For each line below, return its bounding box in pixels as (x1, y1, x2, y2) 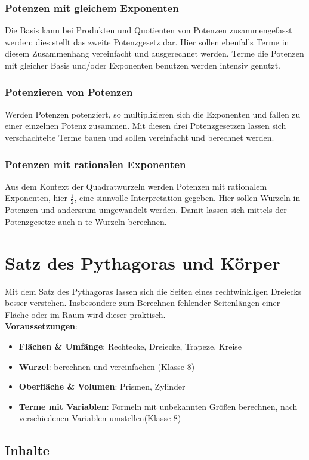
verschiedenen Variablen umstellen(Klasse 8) (18, 412, 181, 424)
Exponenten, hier (5, 192, 67, 204)
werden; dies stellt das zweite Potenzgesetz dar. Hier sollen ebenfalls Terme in (5, 35, 289, 48)
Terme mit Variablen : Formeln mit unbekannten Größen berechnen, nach (18, 400, 298, 412)
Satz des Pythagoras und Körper (5, 250, 280, 274)
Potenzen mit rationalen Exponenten (5, 156, 186, 171)
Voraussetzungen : (5, 320, 78, 332)
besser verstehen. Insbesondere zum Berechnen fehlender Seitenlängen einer (5, 297, 280, 309)
